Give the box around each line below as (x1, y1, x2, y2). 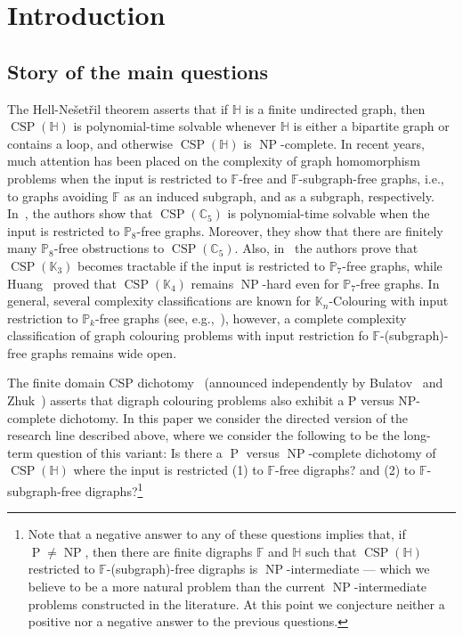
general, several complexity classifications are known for (7, 291, 312, 310)
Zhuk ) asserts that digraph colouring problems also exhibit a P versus (7, 391, 394, 410)
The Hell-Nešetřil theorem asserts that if (7, 99, 229, 118)
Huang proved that (7, 273, 117, 292)
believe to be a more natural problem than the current (28, 577, 326, 596)
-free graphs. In (355, 273, 440, 292)
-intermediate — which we (286, 559, 430, 578)
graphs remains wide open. (30, 343, 177, 362)
